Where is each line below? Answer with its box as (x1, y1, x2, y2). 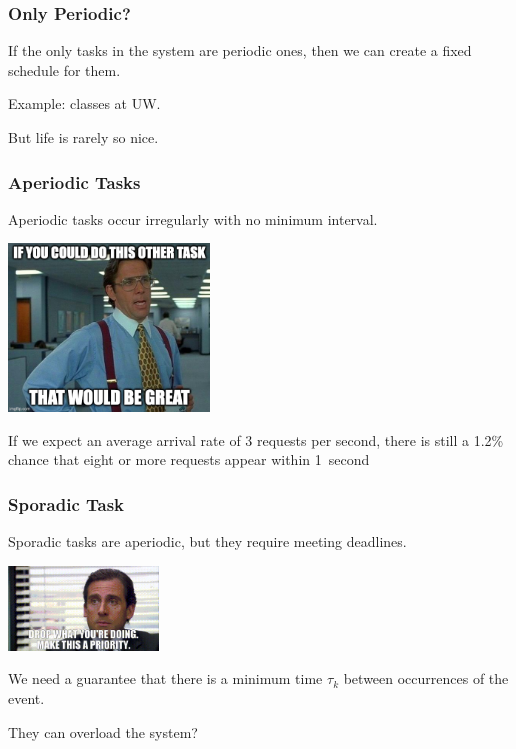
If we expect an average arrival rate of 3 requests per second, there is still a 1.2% (8, 429, 504, 450)
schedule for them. (8, 59, 121, 80)
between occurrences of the (343, 668, 509, 689)
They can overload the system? (8, 721, 198, 742)
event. (8, 687, 45, 708)
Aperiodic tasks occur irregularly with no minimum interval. (8, 208, 378, 229)
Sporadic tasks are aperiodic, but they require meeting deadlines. (8, 531, 407, 552)
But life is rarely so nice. (8, 127, 159, 147)
